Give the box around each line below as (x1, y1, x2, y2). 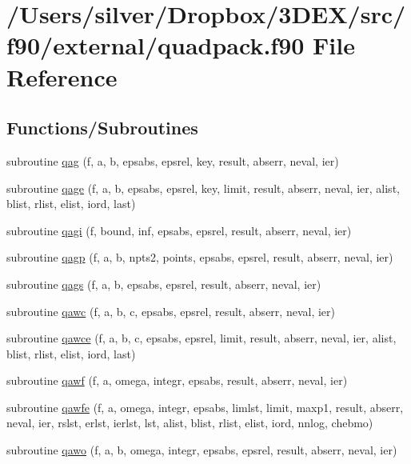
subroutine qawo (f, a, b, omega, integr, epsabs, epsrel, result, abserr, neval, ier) (6, 442, 397, 458)
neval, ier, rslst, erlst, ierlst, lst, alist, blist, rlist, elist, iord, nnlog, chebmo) (6, 414, 373, 431)
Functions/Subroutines (6, 115, 198, 140)
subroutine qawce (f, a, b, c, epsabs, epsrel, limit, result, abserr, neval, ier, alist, (6, 330, 397, 346)
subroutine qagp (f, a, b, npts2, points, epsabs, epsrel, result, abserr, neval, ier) (6, 249, 393, 266)
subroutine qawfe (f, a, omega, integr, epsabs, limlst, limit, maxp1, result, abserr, (6, 398, 404, 415)
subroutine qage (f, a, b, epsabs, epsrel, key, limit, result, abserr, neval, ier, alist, (6, 179, 400, 196)
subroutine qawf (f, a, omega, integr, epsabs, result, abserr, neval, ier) (6, 372, 348, 389)
